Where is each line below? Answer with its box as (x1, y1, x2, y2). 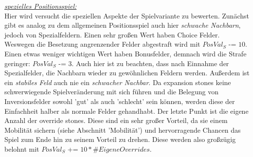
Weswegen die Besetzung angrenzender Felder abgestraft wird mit (4, 39, 200, 49)
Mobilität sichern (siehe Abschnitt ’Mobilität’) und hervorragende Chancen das (4, 124, 241, 135)
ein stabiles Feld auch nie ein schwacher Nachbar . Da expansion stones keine (4, 77, 231, 87)
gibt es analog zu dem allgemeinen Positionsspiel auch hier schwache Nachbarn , (4, 20, 241, 30)
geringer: (4, 58, 30, 68)
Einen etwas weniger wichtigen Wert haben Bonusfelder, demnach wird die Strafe (4, 48, 247, 58)
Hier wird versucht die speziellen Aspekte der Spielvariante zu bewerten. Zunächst (4, 10, 249, 20)
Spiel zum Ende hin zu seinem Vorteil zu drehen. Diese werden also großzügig (4, 134, 236, 144)
